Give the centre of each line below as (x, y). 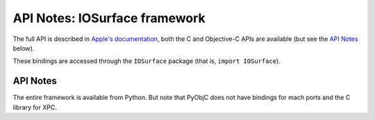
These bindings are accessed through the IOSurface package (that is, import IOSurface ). (147, 61)
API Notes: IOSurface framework (109, 18)
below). (24, 48)
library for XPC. (35, 107)
